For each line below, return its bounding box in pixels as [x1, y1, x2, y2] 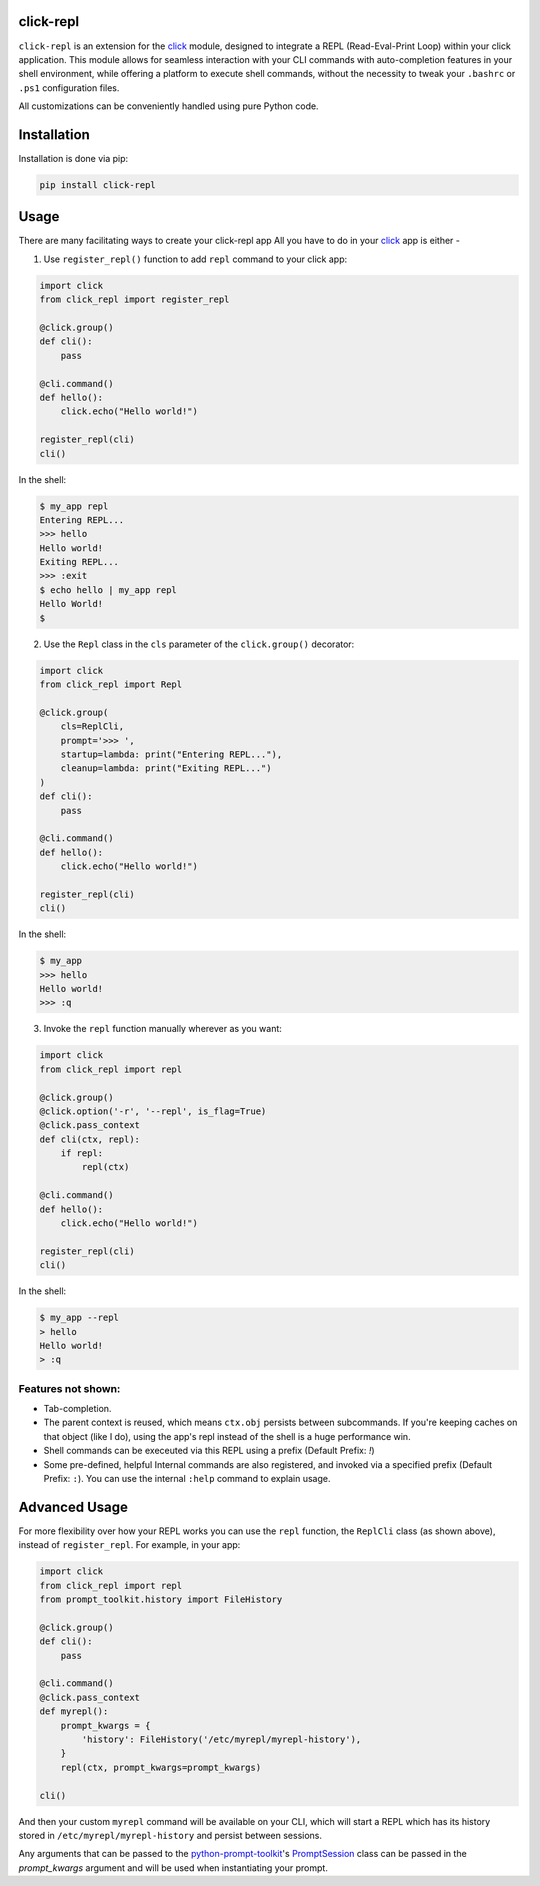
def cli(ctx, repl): [39, 1133, 140, 1145]
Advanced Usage [18, 1498, 129, 1515]
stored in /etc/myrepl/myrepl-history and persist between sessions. [18, 1829, 323, 1841]
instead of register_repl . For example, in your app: [18, 1539, 241, 1551]
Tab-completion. [43, 1403, 112, 1415]
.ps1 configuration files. [18, 81, 120, 94]
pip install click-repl [39, 179, 157, 190]
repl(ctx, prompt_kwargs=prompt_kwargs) [60, 1761, 262, 1773]
